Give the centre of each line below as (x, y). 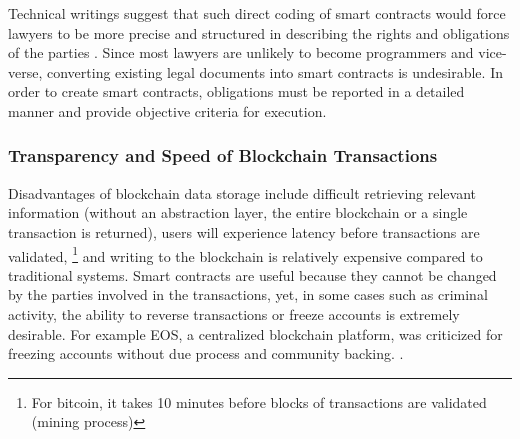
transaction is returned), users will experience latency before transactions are (244, 231)
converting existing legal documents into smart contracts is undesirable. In (274, 71)
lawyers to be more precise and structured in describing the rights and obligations (259, 32)
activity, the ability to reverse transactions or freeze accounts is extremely (234, 314)
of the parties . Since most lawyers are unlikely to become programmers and (241, 52)
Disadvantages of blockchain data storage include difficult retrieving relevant (242, 192)
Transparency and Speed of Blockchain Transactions (223, 155)
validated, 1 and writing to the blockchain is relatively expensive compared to (245, 254)
